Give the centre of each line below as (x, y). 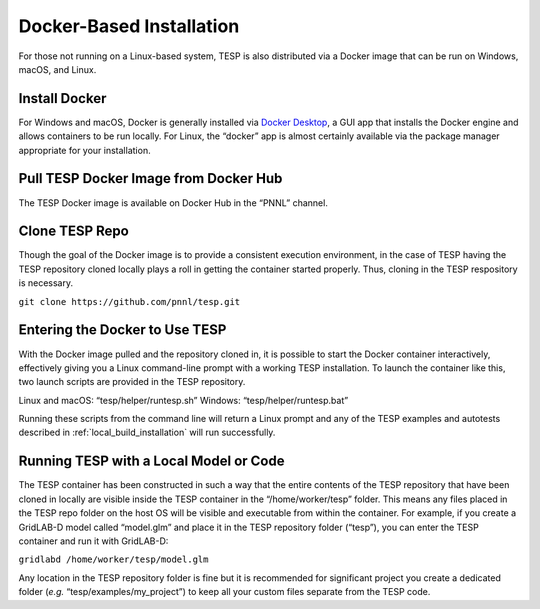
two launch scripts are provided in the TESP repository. (132, 382)
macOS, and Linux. (57, 69)
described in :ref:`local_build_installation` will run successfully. (147, 432)
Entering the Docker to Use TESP (122, 330)
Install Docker (62, 98)
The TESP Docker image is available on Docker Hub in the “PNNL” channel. (173, 202)
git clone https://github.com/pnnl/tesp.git (129, 301)
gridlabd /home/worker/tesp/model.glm (113, 559)
